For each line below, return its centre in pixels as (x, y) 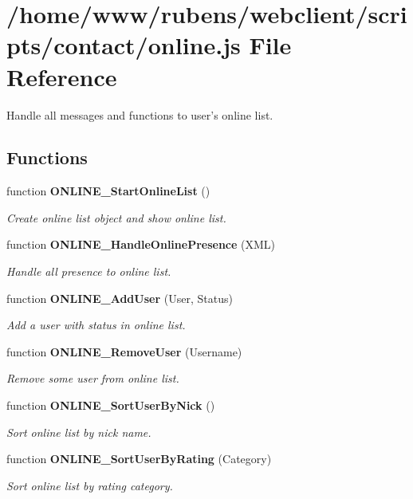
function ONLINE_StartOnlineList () (108, 191)
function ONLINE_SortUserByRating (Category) (139, 459)
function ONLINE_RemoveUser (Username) (124, 351)
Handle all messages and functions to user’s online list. (140, 114)
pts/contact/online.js (124, 45)
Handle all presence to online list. (89, 271)
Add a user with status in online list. (96, 325)
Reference (62, 76)
